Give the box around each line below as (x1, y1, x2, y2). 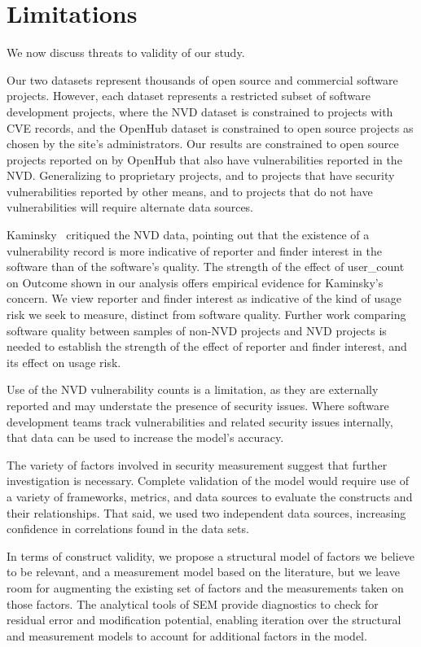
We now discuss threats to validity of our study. (7, 44, 245, 61)
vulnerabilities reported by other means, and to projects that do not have (7, 182, 373, 199)
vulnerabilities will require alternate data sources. (7, 199, 254, 216)
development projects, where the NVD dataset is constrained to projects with (7, 103, 393, 120)
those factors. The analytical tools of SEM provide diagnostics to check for (7, 595, 379, 612)
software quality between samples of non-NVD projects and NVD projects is (7, 321, 387, 339)
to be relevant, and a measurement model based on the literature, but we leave (7, 563, 400, 580)
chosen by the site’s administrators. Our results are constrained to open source (7, 135, 399, 152)
